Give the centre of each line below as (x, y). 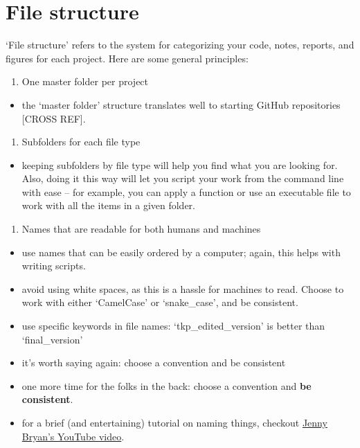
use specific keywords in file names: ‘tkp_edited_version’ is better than (173, 326)
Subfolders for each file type (81, 142)
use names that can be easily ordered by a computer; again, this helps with (181, 252)
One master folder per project (85, 81)
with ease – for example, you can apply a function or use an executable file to (186, 191)
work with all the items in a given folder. (109, 205)
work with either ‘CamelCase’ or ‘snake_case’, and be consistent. (160, 302)
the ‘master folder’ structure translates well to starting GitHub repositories (181, 104)
